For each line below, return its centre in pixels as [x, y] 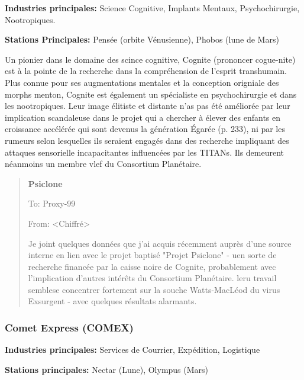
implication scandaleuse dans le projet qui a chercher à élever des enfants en [143, 117]
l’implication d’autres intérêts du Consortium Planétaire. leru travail [152, 278]
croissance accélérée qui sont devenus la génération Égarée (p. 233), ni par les [145, 129]
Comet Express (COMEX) [69, 327]
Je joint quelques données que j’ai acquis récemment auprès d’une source [160, 243]
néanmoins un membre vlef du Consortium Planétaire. [103, 164]
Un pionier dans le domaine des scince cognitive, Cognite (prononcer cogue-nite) [150, 59]
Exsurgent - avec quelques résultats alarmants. [112, 301]
